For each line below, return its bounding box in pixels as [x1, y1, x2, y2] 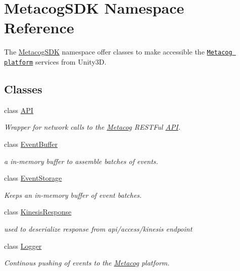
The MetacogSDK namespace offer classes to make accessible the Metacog [4, 46, 232, 57]
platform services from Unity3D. [4, 56, 107, 67]
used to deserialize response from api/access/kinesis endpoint [4, 223, 193, 234]
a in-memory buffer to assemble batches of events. [4, 155, 158, 166]
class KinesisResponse [4, 206, 72, 217]
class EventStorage [4, 173, 62, 183]
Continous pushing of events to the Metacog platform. [4, 257, 170, 268]
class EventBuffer [4, 139, 58, 149]
